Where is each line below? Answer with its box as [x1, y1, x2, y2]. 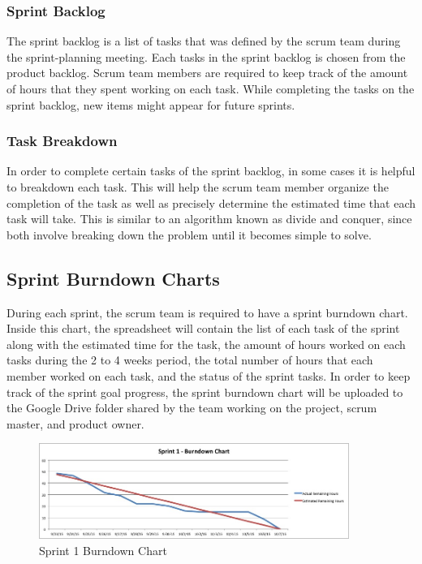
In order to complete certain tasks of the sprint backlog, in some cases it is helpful [6, 162, 416, 179]
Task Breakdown [6, 131, 118, 151]
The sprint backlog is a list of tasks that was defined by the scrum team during [6, 32, 401, 50]
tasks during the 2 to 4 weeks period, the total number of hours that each [6, 351, 373, 368]
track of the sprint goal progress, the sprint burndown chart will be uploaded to [6, 383, 403, 400]
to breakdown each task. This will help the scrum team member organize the [6, 179, 389, 195]
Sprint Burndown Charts [6, 265, 220, 291]
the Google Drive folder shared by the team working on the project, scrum [6, 399, 377, 416]
